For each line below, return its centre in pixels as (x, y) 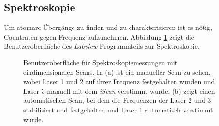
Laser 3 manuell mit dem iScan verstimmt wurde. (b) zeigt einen (119, 91)
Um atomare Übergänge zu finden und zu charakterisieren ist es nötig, (108, 27)
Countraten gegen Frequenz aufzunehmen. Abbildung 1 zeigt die (99, 36)
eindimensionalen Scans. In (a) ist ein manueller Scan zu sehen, (117, 72)
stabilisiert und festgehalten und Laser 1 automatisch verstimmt (118, 109)
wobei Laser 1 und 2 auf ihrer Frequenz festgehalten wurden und (119, 81)
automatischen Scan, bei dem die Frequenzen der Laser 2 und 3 (117, 100)
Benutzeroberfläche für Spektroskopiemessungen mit (101, 62)
